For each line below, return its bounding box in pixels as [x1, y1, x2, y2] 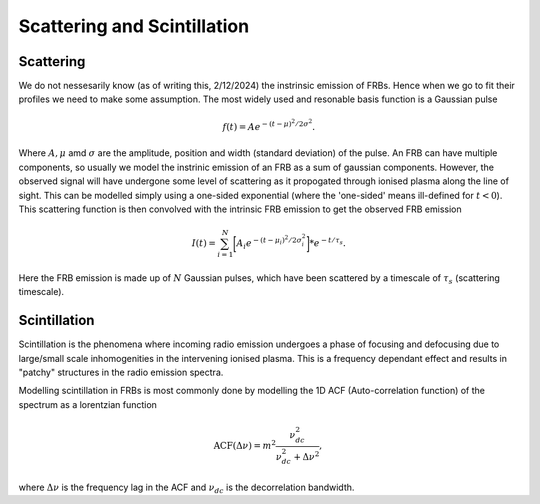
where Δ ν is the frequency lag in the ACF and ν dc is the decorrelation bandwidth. [18, 481, 355, 495]
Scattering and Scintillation [18, 15, 250, 37]
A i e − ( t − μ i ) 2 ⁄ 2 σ [236, 234, 302, 251]
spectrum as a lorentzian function [18, 398, 157, 410]
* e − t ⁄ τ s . [309, 236, 347, 249]
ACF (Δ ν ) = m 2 [213, 438, 277, 452]
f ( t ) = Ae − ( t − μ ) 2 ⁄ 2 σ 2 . [222, 118, 315, 133]
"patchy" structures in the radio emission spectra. [18, 366, 224, 378]
